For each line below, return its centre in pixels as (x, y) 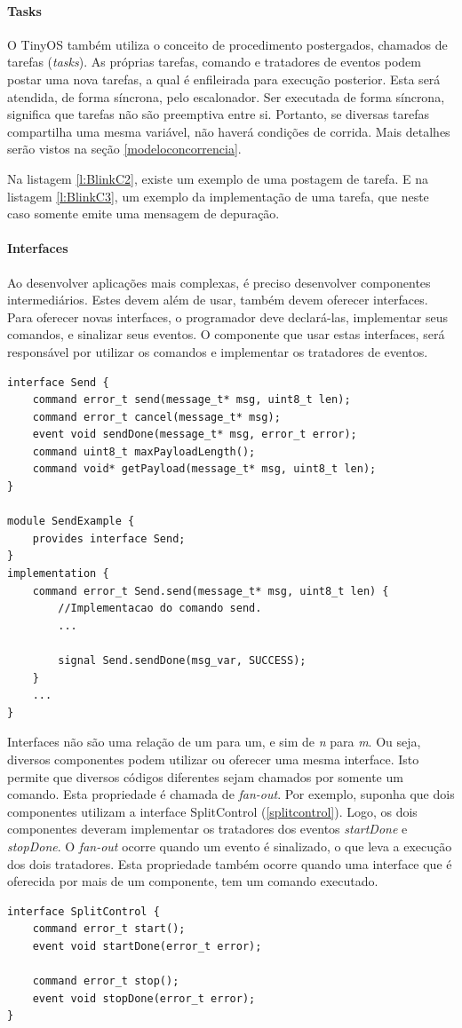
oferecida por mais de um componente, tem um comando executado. (193, 881)
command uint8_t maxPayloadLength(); (144, 451)
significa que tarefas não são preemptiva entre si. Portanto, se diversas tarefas (219, 114)
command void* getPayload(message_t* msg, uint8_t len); (204, 469)
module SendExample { (71, 522)
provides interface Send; (109, 538)
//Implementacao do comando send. (160, 609)
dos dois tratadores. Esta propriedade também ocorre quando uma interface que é (230, 863)
